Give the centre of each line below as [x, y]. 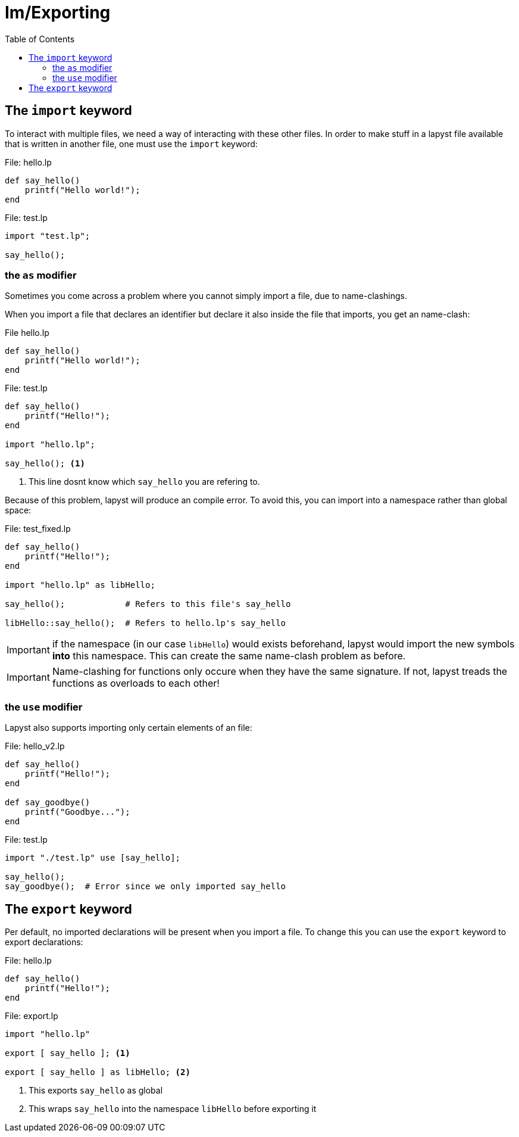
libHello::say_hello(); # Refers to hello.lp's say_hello [146, 623]
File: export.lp [32, 1015]
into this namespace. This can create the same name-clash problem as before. [229, 656]
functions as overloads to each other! [136, 683]
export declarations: [44, 942]
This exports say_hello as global [96, 1090]
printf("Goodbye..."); [77, 812]
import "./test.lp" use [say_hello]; [93, 858]
